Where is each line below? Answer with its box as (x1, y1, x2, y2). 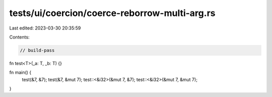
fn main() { (9, 69, 32, 75)
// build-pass (20, 47, 55, 53)
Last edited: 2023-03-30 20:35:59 (9, 25, 81, 31)
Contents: (9, 34, 30, 40)
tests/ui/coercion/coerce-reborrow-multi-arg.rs (9, 7, 216, 18)
